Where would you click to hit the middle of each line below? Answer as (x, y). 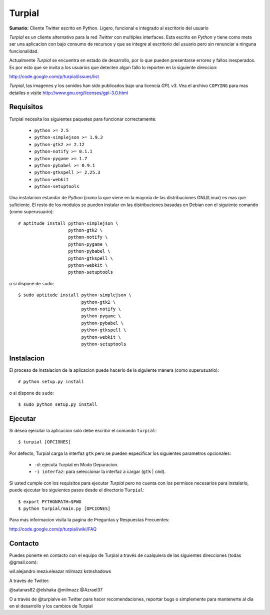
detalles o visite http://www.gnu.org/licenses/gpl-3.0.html (69, 93)
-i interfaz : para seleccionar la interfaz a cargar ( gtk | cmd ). (100, 472)
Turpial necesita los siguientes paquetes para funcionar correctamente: (83, 119)
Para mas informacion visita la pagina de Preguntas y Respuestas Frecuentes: (89, 520)
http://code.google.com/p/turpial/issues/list (54, 76)
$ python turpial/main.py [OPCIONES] (64, 509)
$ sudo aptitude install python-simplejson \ (75, 295)
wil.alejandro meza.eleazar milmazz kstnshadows (60, 571)
